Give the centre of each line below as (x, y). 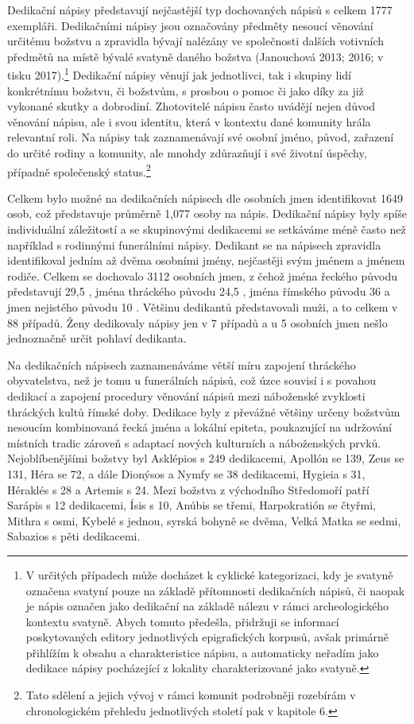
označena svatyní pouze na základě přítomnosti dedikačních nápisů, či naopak (215, 590)
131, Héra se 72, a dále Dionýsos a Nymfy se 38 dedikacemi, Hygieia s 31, (186, 473)
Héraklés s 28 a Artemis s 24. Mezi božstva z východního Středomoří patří (188, 489)
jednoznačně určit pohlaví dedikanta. (97, 338)
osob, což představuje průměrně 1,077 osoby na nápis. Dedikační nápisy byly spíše (207, 213)
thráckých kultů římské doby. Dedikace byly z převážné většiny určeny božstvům (204, 411)
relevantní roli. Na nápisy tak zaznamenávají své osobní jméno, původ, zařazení (201, 137)
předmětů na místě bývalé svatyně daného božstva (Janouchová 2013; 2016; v (195, 56)
